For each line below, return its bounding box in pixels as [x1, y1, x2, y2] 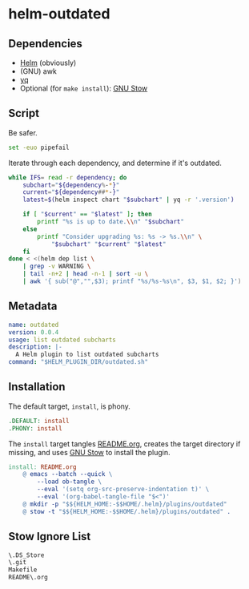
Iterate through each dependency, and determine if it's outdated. [8, 158, 222, 167]
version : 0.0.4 [8, 328, 59, 337]
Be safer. [8, 127, 38, 137]
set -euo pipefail [8, 143, 70, 151]
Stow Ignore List [8, 530, 91, 543]
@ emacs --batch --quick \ [22, 470, 113, 478]
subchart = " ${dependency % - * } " [22, 181, 120, 189]
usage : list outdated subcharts [8, 336, 116, 344]
